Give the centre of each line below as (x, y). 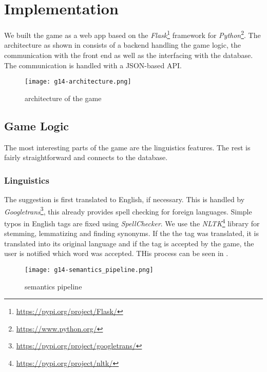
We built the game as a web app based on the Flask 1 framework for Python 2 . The (132, 34)
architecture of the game (63, 98)
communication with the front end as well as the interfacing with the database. (129, 55)
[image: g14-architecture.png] (78, 82)
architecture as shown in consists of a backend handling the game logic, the (122, 45)
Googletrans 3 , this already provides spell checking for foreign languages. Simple (128, 210)
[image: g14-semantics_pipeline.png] (89, 270)
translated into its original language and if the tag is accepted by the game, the (129, 243)
